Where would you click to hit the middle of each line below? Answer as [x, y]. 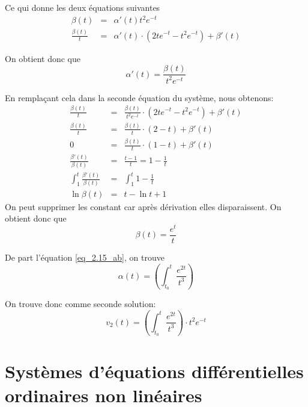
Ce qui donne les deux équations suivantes [83, 7]
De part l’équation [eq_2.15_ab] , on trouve [85, 257]
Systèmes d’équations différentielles [154, 371]
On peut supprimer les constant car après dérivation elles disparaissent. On [143, 206]
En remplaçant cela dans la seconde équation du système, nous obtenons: [139, 97]
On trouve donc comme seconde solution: [80, 304]
